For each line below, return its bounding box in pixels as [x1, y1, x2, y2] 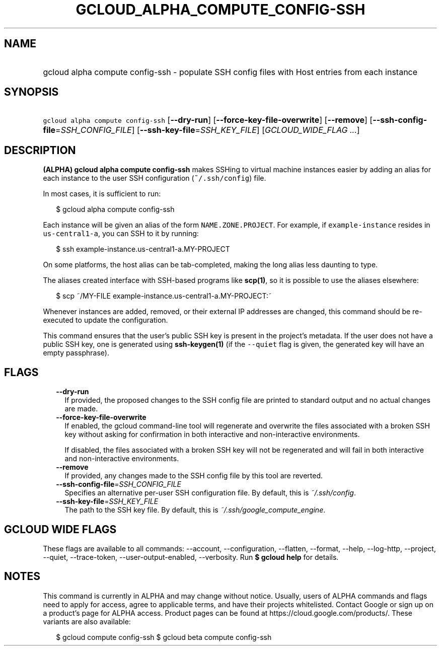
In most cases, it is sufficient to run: [43, 189, 161, 198]
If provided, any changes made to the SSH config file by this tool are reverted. [64, 471, 323, 480]
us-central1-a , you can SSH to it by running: [43, 229, 199, 238]
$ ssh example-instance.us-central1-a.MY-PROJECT [56, 245, 230, 254]
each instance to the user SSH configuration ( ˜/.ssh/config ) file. [43, 174, 266, 183]
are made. [64, 404, 98, 413]
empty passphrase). [43, 348, 109, 357]
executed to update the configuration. [43, 316, 168, 325]
